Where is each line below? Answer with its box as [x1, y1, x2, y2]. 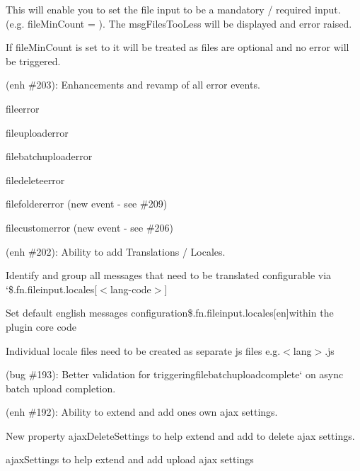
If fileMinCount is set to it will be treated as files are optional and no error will [6, 40, 349, 55]
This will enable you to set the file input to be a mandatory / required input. [6, 2, 341, 16]
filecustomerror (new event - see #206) [6, 220, 174, 234]
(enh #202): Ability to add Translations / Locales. [6, 244, 226, 259]
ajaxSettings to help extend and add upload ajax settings [6, 452, 254, 467]
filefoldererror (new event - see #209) [6, 196, 168, 211]
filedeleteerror [6, 172, 65, 187]
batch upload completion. [6, 380, 116, 395]
